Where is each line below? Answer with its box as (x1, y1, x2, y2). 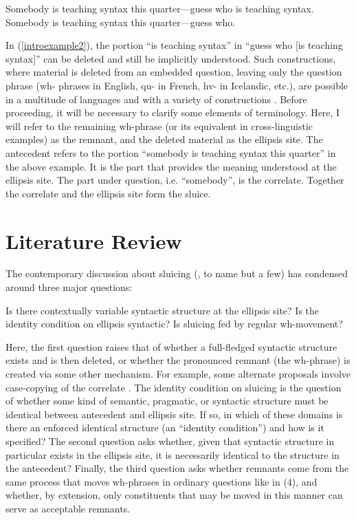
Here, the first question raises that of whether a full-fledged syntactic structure (5, 339, 337, 354)
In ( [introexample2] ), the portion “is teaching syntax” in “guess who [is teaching (5, 38, 343, 52)
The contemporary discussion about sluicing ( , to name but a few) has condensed (5, 266, 348, 281)
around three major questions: (5, 280, 133, 294)
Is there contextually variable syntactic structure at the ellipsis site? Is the (5, 303, 320, 317)
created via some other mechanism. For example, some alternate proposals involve (5, 367, 351, 380)
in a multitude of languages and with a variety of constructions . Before (5, 91, 307, 106)
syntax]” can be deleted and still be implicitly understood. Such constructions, (5, 51, 336, 65)
